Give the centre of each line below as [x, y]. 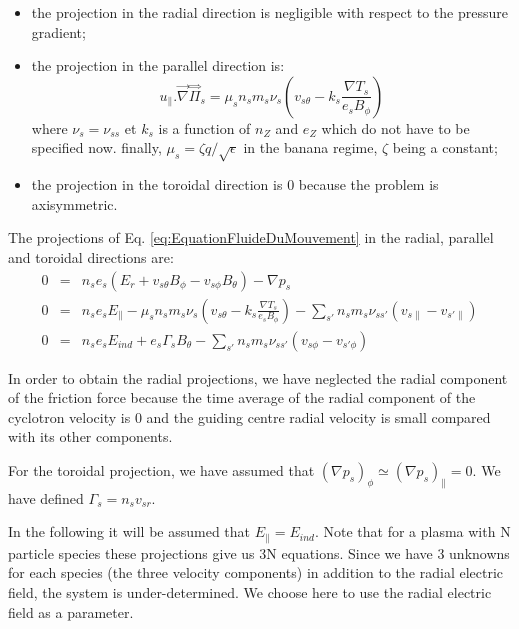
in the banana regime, [310, 147]
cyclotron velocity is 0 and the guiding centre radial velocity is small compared [249, 416]
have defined [46, 497]
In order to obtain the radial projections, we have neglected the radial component [258, 377]
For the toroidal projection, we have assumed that [161, 469]
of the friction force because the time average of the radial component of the [242, 397]
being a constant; [445, 147]
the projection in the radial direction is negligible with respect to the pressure [269, 12]
